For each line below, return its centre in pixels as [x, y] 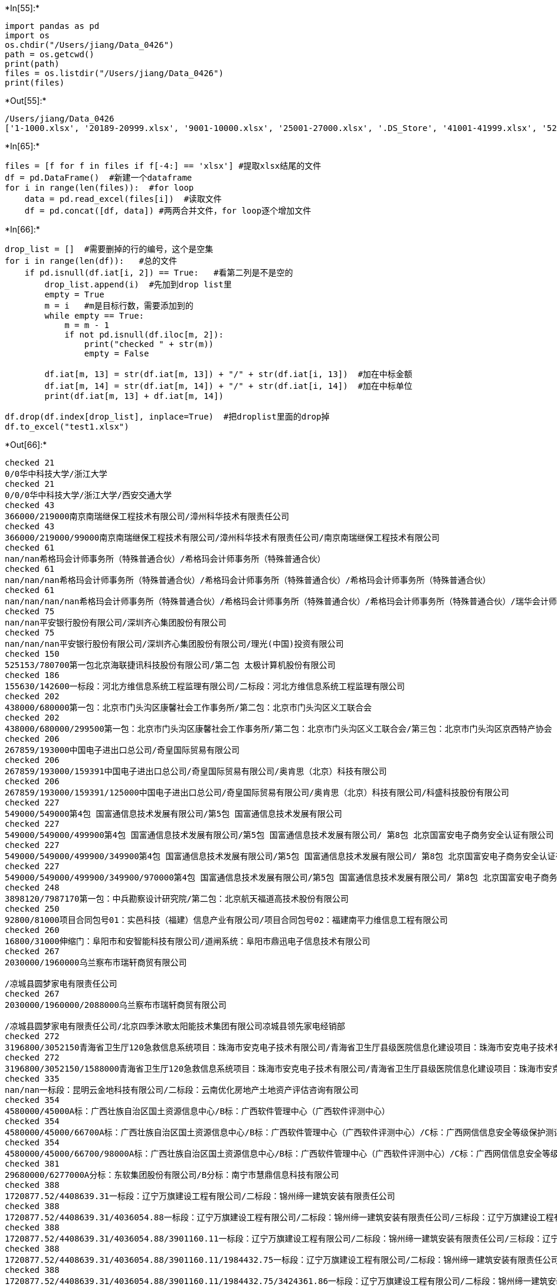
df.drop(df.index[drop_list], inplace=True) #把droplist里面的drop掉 [167, 417]
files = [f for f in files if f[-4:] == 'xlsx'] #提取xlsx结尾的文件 [163, 166]
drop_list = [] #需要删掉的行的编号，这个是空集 [109, 249]
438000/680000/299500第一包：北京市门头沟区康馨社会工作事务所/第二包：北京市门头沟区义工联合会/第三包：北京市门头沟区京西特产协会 [278, 729]
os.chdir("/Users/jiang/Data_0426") [89, 45]
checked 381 [32, 1164]
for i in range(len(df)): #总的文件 [91, 261]
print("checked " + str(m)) [149, 344]
